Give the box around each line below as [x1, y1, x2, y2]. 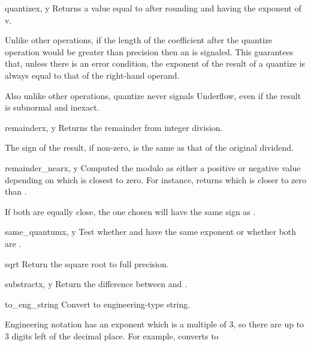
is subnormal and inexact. [5, 101, 99, 114]
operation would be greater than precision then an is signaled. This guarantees [5, 45, 294, 58]
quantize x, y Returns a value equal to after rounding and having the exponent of [5, 2, 301, 14]
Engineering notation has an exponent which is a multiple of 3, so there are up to [5, 318, 304, 330]
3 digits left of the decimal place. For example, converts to [5, 329, 219, 342]
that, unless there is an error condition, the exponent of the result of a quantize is [5, 57, 306, 70]
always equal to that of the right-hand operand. [5, 68, 180, 81]
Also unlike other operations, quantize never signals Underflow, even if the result [5, 89, 301, 102]
